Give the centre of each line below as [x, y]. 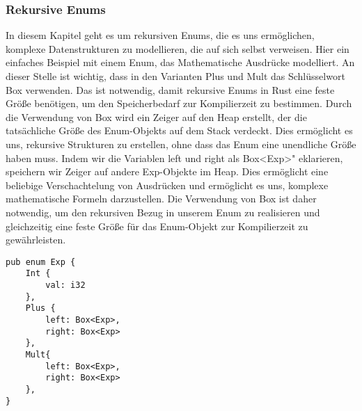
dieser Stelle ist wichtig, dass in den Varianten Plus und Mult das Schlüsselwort [175, 76]
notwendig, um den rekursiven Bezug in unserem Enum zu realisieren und [163, 212]
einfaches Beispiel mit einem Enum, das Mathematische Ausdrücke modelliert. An [180, 62]
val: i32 [65, 285]
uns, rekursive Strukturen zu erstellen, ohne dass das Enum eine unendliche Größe [181, 144]
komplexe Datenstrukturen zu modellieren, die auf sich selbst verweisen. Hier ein [178, 48]
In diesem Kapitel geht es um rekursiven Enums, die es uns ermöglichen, [160, 35]
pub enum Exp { [41, 262]
